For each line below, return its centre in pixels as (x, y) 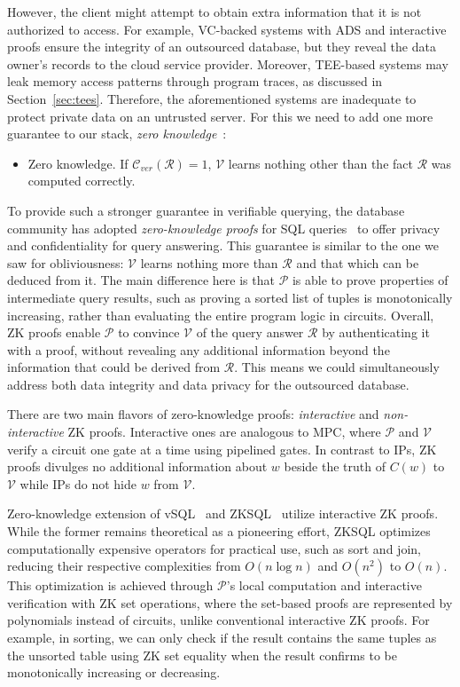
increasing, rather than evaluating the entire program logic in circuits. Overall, (221, 315)
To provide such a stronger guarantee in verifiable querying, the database (206, 210)
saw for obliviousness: (66, 262)
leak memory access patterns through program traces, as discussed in (195, 81)
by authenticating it (376, 332)
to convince (149, 332)
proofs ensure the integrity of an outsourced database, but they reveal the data (222, 47)
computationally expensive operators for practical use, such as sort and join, (214, 548)
